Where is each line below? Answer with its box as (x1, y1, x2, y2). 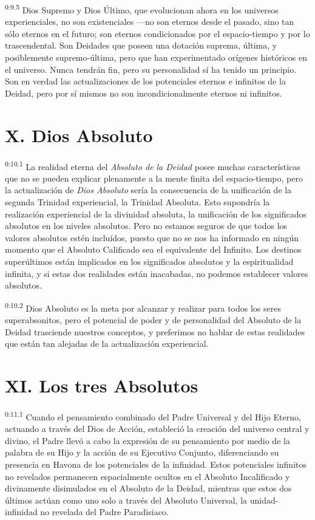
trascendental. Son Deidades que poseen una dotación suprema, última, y (5, 39, 277, 52)
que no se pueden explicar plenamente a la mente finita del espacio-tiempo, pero (5, 171, 303, 184)
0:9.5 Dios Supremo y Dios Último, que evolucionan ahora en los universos (5, 2, 279, 16)
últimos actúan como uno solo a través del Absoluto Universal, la (5, 493, 248, 506)
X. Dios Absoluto (5, 122, 153, 147)
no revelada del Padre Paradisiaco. (40, 505, 169, 518)
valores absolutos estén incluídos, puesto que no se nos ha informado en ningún (5, 231, 299, 244)
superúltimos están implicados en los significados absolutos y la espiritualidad (5, 255, 294, 267)
